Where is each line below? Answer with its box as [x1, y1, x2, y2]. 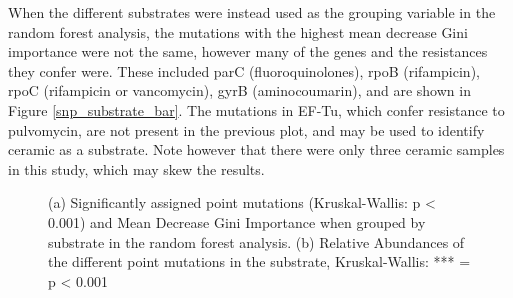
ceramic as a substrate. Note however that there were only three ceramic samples [8, 139, 505, 160]
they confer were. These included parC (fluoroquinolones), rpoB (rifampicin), [8, 60, 480, 81]
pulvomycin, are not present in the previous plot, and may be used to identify [8, 119, 485, 140]
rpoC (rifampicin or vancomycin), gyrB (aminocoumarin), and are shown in [8, 80, 471, 101]
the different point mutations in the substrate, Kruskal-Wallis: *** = [48, 251, 471, 272]
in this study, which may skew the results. [8, 158, 265, 179]
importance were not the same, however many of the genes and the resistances [8, 41, 488, 62]
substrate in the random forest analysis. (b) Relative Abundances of [48, 231, 465, 252]
